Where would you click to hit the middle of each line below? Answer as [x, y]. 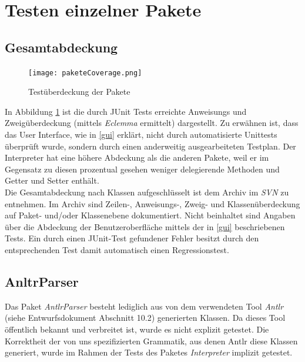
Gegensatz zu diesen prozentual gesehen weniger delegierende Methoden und [142, 169]
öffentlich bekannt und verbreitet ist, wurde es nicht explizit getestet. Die [137, 329]
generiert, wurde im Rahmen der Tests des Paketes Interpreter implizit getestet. [149, 352]
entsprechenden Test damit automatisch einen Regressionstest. [117, 249]
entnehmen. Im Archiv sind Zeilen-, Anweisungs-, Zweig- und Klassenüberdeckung [152, 203]
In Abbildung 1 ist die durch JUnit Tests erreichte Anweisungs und [126, 111]
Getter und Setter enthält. [52, 180]
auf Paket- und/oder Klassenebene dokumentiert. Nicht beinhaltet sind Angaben [150, 215]
